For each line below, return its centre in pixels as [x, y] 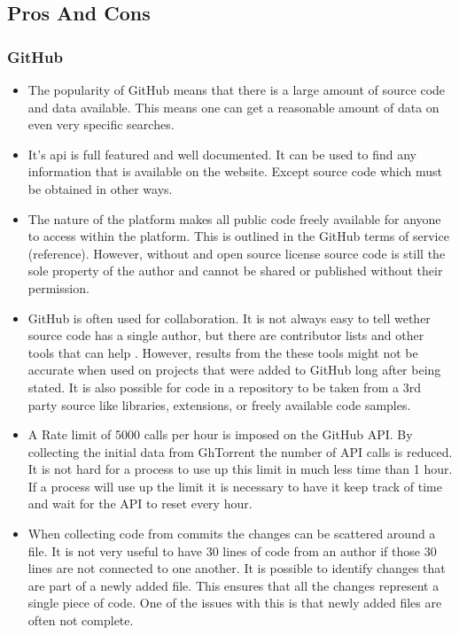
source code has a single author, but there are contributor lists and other [226, 335]
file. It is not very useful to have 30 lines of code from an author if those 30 [232, 550]
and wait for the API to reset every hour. [140, 503]
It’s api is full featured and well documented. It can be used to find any [222, 154]
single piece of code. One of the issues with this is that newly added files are [235, 603]
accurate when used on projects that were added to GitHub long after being [234, 370]
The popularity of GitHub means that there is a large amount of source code [237, 89]
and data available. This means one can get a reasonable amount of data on [233, 107]
